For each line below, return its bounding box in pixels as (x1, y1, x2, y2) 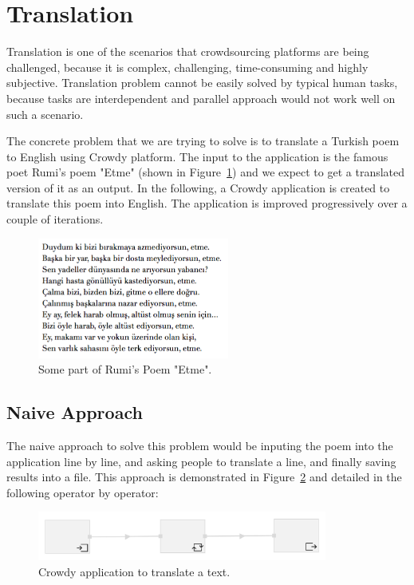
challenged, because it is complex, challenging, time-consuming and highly (6, 58, 369, 75)
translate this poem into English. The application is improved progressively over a (6, 195, 408, 211)
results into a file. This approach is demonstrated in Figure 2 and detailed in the (6, 468, 402, 485)
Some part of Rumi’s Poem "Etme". (38, 361, 212, 377)
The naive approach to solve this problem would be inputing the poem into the (6, 437, 393, 454)
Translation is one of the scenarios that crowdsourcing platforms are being (6, 43, 369, 60)
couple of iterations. (6, 211, 104, 227)
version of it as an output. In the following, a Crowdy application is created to (6, 179, 390, 196)
